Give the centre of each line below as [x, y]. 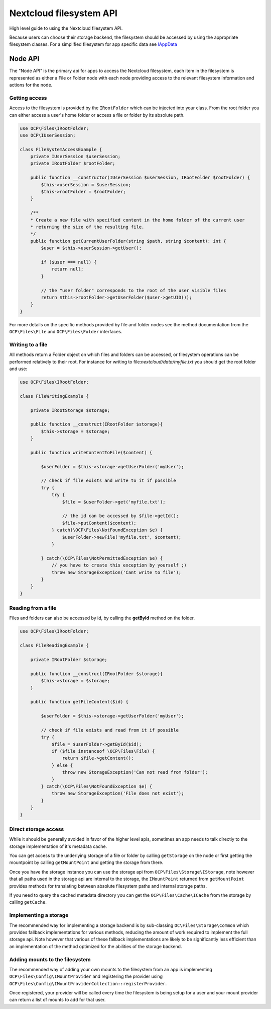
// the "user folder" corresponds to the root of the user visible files [134, 290]
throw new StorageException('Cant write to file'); [116, 572]
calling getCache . [28, 902]
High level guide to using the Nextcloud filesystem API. [66, 28]
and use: [18, 369]
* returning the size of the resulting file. [87, 227]
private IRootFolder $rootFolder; [73, 163]
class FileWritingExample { [54, 396]
